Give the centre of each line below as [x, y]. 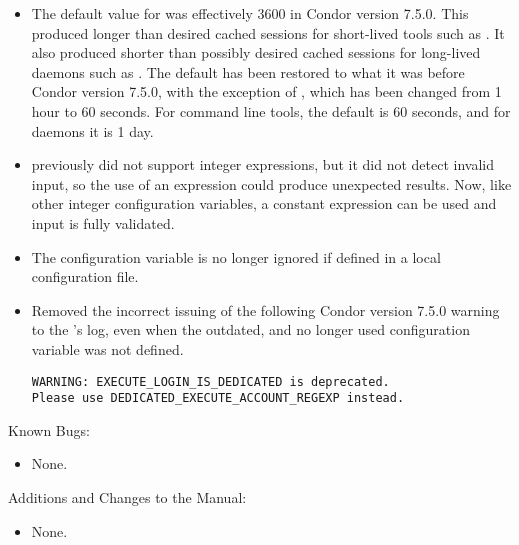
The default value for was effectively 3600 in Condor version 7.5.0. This [250, 13]
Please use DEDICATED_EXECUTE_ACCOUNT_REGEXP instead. [218, 398]
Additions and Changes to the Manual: [127, 497]
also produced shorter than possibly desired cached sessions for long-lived [256, 52]
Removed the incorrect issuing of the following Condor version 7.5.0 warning [265, 309]
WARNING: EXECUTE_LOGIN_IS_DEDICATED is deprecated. [210, 381]
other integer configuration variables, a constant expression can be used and [264, 203]
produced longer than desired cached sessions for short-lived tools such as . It [268, 32]
